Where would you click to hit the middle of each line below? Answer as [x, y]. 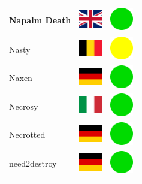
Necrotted [27, 135]
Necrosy [24, 106]
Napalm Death [40, 19]
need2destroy [33, 163]
